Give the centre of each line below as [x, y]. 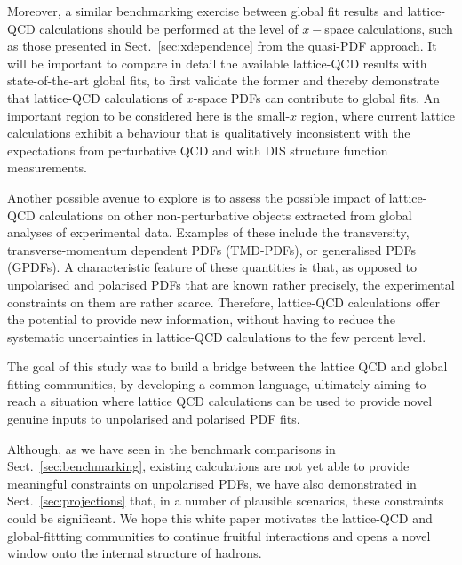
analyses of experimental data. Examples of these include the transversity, [208, 232]
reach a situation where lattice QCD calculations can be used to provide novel [220, 401]
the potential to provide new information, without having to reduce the [201, 319]
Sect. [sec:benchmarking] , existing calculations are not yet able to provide [208, 466]
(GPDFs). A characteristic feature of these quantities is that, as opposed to [212, 267]
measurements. [48, 167]
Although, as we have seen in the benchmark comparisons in [171, 448]
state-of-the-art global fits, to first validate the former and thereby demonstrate [223, 80]
